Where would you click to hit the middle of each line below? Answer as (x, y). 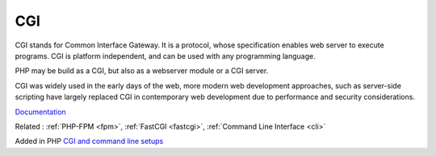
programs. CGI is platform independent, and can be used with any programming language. (166, 55)
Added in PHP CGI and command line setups (89, 142)
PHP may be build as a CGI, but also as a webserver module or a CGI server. (142, 71)
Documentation (40, 112)
